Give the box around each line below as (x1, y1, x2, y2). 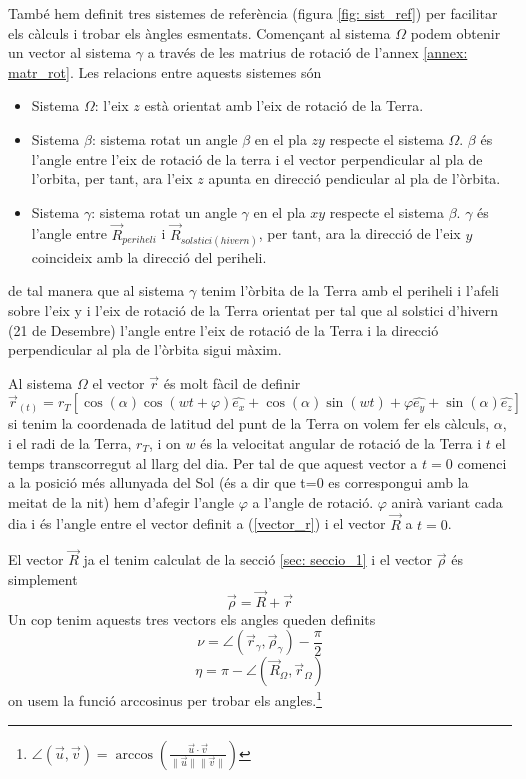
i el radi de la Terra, (8, 432, 132, 453)
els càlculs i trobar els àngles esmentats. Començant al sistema (8, 22, 391, 43)
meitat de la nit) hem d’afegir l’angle (8, 491, 234, 512)
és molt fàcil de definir (163, 372, 301, 393)
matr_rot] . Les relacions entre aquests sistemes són (8, 61, 322, 82)
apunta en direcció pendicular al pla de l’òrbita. (208, 168, 501, 189)
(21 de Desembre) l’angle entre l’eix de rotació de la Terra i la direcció (8, 319, 439, 340)
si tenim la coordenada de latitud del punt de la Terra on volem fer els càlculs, (8, 413, 490, 434)
